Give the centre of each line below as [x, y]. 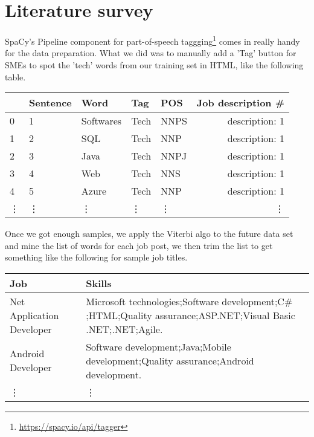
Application [34, 315]
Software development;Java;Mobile [159, 346]
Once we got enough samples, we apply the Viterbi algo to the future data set [149, 234]
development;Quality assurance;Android [170, 360]
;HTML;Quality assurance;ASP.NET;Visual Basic [191, 315]
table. [15, 76]
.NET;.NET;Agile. [124, 329]
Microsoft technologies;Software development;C [185, 301]
